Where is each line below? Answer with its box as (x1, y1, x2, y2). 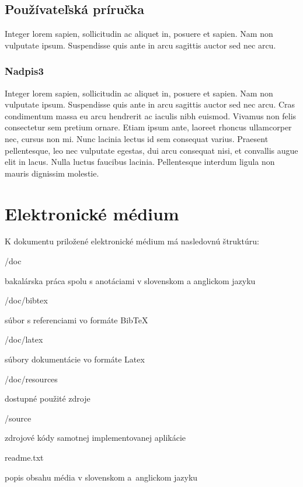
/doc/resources (5, 372, 58, 385)
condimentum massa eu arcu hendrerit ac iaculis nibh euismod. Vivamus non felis (5, 109, 297, 122)
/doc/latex (5, 333, 43, 346)
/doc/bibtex (5, 294, 48, 306)
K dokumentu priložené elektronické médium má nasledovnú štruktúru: (5, 235, 259, 247)
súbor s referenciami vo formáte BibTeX (5, 313, 148, 326)
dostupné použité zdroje (5, 392, 90, 405)
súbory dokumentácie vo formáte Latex (5, 353, 145, 365)
